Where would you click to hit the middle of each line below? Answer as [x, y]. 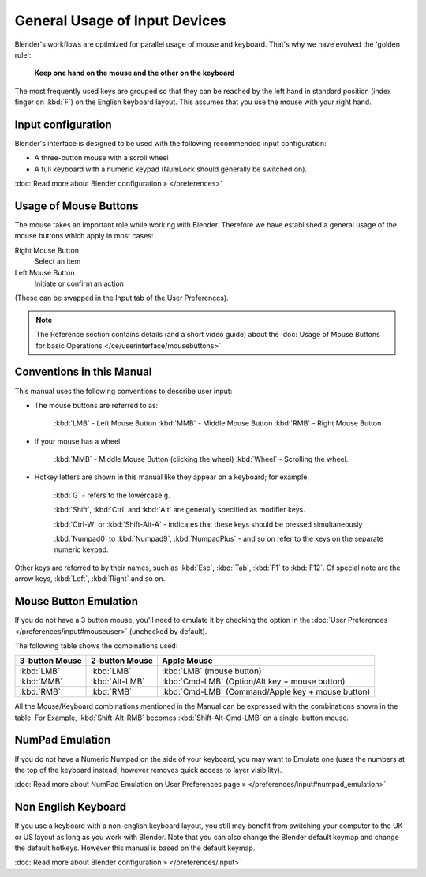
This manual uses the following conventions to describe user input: [123, 391]
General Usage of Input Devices [120, 21]
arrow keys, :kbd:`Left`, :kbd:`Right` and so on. [90, 579]
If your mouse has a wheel [77, 441]
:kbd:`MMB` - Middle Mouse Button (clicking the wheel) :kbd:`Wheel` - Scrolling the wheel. [201, 459]
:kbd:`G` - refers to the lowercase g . [112, 495]
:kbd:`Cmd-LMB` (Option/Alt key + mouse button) [254, 681]
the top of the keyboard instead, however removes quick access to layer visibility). [148, 770]
